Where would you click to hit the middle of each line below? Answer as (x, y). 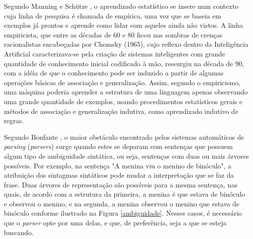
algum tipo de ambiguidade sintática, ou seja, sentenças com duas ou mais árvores (126, 156)
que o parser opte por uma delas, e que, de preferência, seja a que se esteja (115, 223)
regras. (14, 120)
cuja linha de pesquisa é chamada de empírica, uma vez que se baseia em (113, 15)
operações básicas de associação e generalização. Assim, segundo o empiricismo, (122, 82)
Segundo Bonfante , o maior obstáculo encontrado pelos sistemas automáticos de (124, 137)
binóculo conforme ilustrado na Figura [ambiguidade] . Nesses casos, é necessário (123, 213)
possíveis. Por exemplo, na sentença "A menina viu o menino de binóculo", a (118, 165)
